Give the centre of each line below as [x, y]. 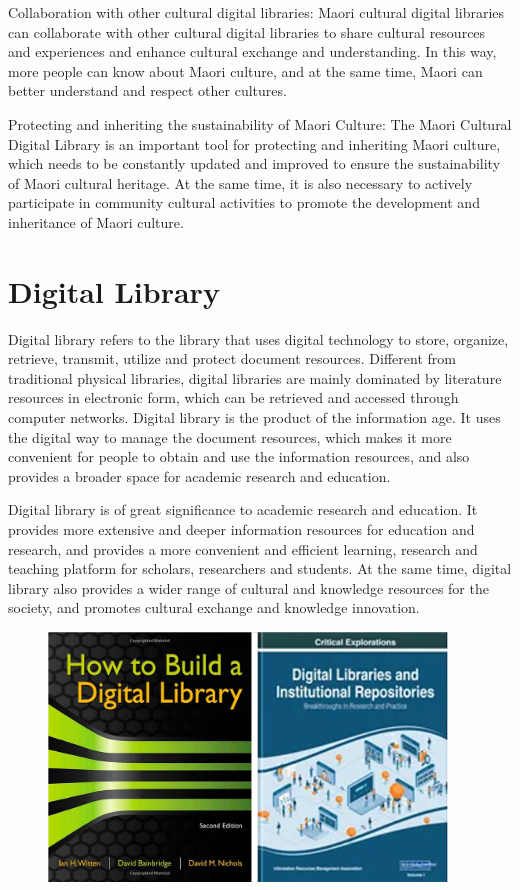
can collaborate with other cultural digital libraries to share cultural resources [247, 31]
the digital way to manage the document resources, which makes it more [230, 436]
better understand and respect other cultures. [147, 90]
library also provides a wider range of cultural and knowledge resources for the [248, 587]
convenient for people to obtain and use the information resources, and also [239, 456]
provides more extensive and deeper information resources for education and [241, 529]
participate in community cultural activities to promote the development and [244, 202]
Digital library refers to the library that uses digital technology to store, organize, [258, 338]
